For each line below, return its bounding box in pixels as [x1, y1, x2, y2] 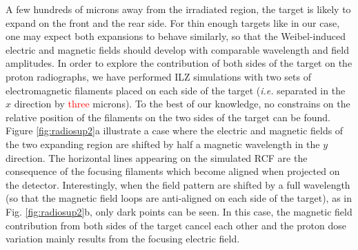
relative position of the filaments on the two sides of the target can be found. [6, 110, 330, 124]
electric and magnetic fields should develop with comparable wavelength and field [6, 42, 350, 56]
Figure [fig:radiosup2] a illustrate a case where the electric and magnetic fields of [6, 123, 344, 138]
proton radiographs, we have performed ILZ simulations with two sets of [6, 69, 311, 83]
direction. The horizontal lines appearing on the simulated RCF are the [6, 150, 308, 165]
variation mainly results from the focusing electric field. [6, 231, 240, 246]
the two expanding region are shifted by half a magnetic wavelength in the [6, 136, 320, 151]
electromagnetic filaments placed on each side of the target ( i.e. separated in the [6, 83, 346, 97]
